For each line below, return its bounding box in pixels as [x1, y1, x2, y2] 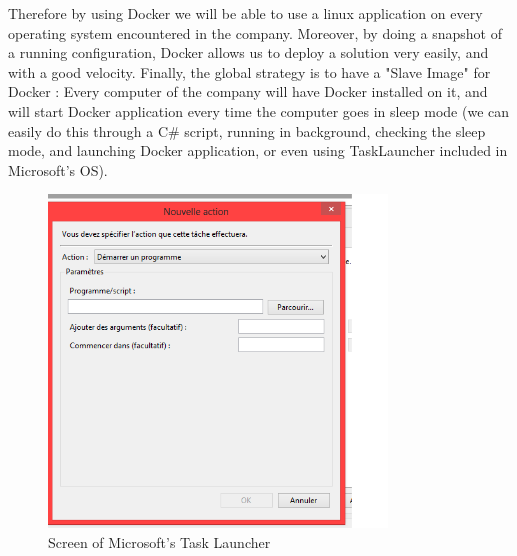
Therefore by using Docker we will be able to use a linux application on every [8, 3, 483, 23]
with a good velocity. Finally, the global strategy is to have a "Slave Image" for [8, 61, 491, 82]
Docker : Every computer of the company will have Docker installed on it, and [8, 81, 488, 102]
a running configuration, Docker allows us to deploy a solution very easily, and [8, 42, 489, 63]
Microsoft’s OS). [8, 159, 108, 180]
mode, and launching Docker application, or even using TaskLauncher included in [8, 140, 508, 161]
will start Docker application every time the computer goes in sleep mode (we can [8, 100, 510, 121]
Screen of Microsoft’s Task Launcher [48, 531, 271, 552]
